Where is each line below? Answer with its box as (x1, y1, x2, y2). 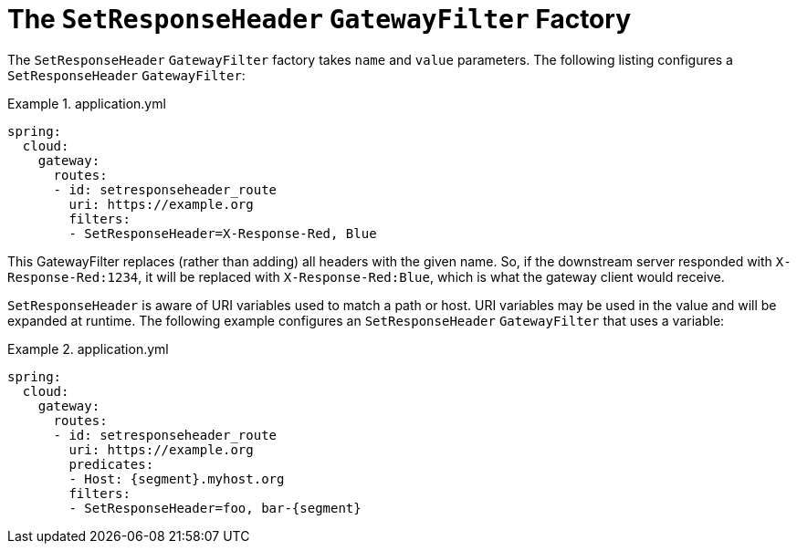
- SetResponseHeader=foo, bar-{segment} (68, 500, 362, 515)
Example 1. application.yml (7, 95, 166, 111)
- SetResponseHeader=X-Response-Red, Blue (68, 225, 377, 241)
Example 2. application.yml (7, 340, 169, 357)
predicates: (68, 456, 154, 472)
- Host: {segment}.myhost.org (68, 471, 285, 486)
